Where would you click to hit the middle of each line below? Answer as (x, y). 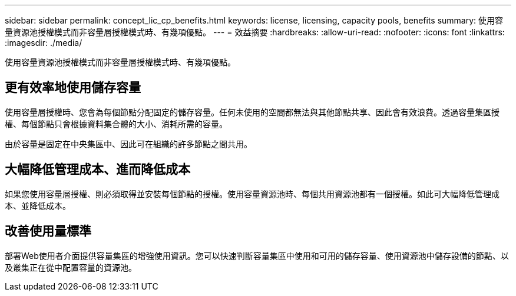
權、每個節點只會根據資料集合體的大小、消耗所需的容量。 (116, 124)
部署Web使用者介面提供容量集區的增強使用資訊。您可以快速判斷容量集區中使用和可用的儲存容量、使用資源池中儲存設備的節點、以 (257, 255)
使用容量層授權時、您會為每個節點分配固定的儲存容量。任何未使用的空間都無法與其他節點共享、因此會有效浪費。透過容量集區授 (252, 112)
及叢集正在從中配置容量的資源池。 (71, 267)
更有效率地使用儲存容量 (73, 88)
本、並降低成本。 (38, 205)
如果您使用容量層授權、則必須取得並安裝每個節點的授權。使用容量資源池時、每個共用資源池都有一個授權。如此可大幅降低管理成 (252, 194)
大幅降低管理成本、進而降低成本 (97, 169)
